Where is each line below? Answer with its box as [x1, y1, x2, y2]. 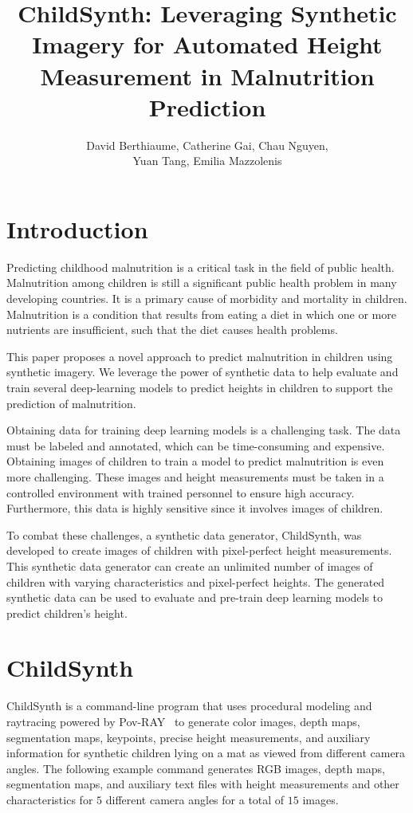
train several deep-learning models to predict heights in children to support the [6, 379, 393, 395]
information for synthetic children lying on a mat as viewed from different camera [6, 744, 406, 761]
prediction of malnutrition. [6, 395, 136, 411]
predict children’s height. [6, 604, 128, 621]
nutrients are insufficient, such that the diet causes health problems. [6, 321, 338, 338]
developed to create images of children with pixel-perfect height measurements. [6, 542, 392, 559]
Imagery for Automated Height [32, 28, 383, 61]
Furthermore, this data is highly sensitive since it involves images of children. [6, 500, 383, 516]
